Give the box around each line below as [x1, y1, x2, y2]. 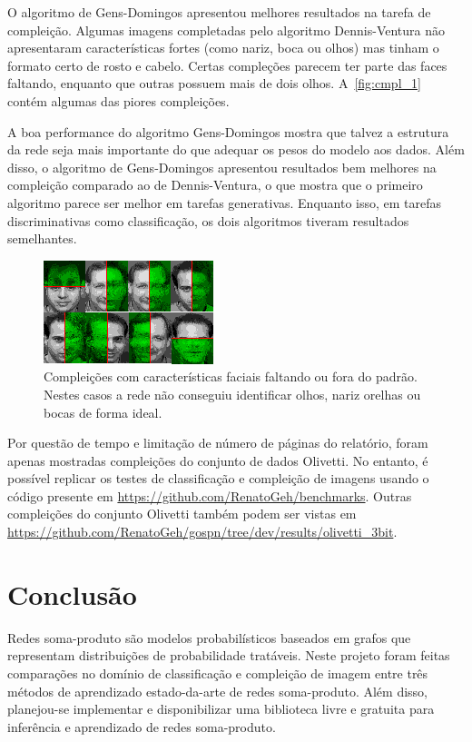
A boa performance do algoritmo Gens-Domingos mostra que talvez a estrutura [7, 122, 449, 141]
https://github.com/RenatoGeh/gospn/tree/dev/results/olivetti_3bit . [7, 522, 398, 541]
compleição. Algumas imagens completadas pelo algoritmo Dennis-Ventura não [7, 20, 446, 39]
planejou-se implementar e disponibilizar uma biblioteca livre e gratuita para [7, 699, 435, 718]
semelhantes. [7, 229, 77, 248]
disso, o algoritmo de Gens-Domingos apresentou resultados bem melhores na [7, 157, 437, 176]
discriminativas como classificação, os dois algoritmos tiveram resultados [7, 211, 409, 230]
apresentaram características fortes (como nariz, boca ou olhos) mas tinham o [7, 38, 439, 57]
